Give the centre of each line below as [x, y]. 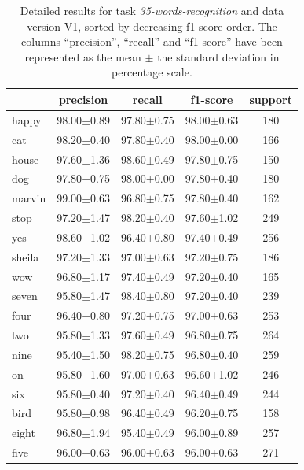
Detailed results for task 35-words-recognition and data [152, 10]
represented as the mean [83, 56]
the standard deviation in [218, 56]
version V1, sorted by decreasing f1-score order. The [152, 26]
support [271, 99]
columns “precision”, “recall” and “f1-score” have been [152, 41]
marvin [29, 198]
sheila [26, 256]
